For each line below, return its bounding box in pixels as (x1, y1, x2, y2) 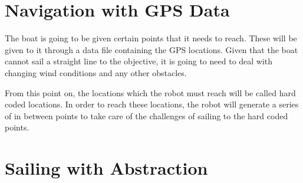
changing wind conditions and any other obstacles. (5, 66, 187, 79)
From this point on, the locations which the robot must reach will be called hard (5, 86, 296, 99)
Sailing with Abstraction (5, 156, 208, 180)
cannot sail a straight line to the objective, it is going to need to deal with (5, 55, 273, 67)
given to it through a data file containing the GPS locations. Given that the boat (5, 43, 298, 55)
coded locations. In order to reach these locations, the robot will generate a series (5, 98, 299, 110)
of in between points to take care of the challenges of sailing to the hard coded (5, 109, 288, 122)
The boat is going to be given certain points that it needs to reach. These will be (5, 32, 297, 44)
